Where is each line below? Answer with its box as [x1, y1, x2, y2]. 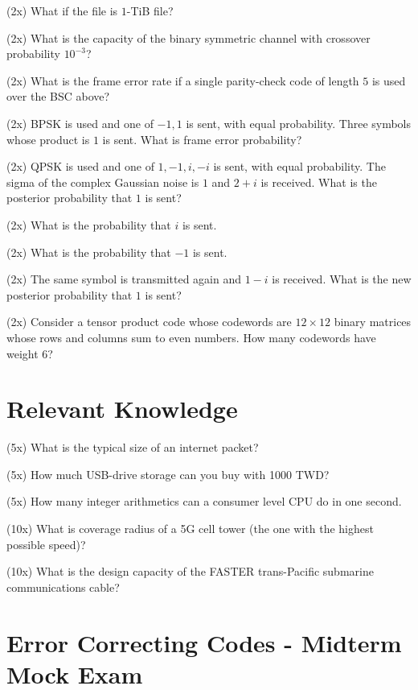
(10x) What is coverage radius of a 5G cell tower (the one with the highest [6, 520, 374, 536]
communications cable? [6, 578, 120, 595]
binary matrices [334, 313, 412, 330]
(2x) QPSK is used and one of [6, 158, 154, 175]
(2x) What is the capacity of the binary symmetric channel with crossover [6, 29, 371, 46]
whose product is [6, 130, 90, 147]
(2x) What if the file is [6, 2, 118, 19]
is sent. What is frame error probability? [102, 130, 302, 147]
